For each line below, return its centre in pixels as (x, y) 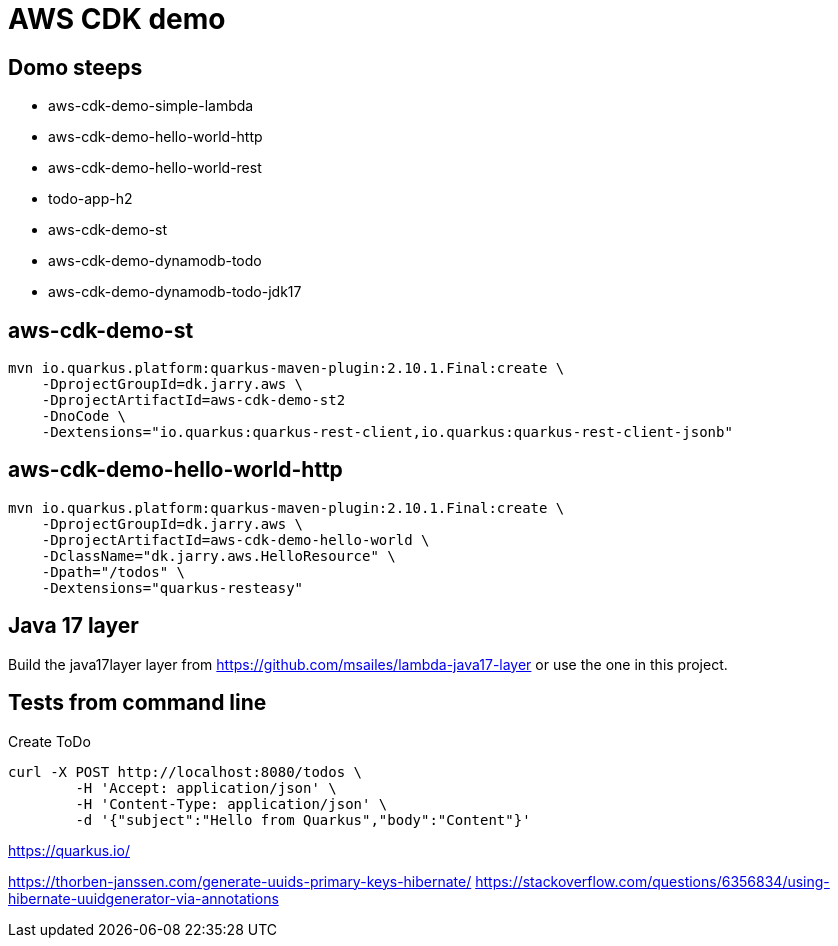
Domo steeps (75, 67)
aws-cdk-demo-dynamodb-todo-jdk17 (175, 292)
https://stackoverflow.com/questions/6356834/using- (652, 881)
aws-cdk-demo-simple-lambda (151, 106)
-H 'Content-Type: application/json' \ (231, 803)
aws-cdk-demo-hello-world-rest (155, 168)
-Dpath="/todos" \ (113, 571)
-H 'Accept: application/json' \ (206, 787)
